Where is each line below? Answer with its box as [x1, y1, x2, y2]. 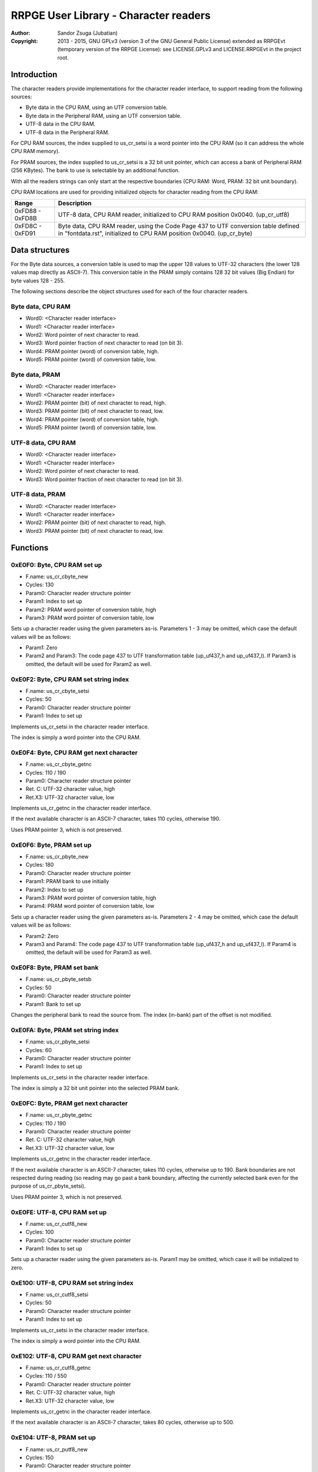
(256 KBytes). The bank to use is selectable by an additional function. [11, 167, 180, 174]
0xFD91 [14, 230, 35, 238]
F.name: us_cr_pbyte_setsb [25, 976, 92, 983]
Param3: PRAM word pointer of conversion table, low [25, 614, 154, 621]
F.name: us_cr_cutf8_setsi [25, 1291, 88, 1298]
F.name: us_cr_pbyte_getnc [25, 1112, 92, 1119]
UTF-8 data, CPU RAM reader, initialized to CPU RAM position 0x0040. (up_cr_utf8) [58, 211, 290, 219]
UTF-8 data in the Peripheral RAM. [25, 128, 110, 135]
